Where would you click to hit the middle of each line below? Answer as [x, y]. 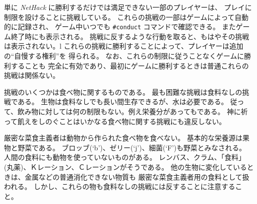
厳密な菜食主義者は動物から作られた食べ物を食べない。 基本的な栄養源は [123, 138]
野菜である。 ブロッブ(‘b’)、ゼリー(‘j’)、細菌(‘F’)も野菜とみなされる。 [132, 147]
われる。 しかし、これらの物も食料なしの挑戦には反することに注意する [120, 186]
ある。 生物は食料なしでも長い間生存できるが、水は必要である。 [123, 102]
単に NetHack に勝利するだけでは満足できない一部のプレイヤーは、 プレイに [128, 7]
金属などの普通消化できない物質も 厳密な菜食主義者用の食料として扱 [137, 176]
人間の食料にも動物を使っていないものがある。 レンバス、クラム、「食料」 [125, 157]
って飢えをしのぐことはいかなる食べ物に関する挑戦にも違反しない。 [115, 121]
